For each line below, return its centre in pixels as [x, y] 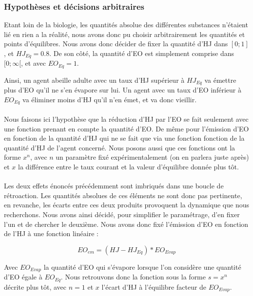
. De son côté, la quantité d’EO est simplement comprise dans [142, 53]
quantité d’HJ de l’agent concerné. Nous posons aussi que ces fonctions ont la [120, 147]
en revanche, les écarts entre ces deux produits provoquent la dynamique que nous [127, 205]
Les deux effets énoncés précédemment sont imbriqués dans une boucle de [114, 186]
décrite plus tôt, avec [35, 287]
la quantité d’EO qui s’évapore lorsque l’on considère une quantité [142, 267]
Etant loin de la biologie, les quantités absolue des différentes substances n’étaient [126, 25]
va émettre [220, 80]
